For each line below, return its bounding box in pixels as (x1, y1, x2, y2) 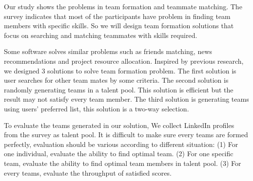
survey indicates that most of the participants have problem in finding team (4, 11, 231, 21)
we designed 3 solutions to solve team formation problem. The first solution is (4, 65, 236, 75)
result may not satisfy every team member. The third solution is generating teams (4, 94, 249, 104)
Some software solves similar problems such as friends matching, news (4, 46, 213, 56)
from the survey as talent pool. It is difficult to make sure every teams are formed (4, 129, 248, 140)
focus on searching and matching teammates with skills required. (4, 30, 197, 40)
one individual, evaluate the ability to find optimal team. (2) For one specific (4, 148, 234, 159)
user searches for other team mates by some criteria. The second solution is (4, 75, 229, 85)
